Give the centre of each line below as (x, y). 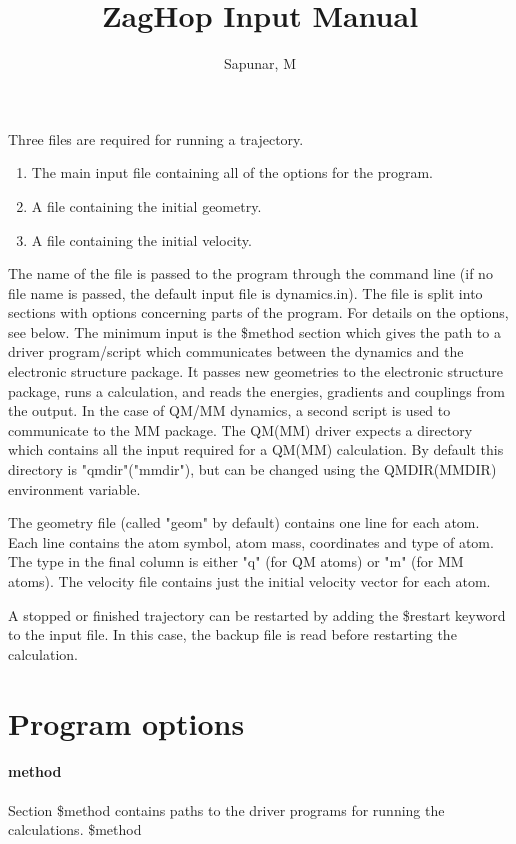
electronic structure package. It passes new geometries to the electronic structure (255, 371)
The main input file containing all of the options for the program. (232, 172)
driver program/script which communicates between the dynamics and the (236, 351)
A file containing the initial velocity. (141, 239)
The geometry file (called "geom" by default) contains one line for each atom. (244, 522)
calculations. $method (75, 829)
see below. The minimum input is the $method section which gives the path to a (254, 331)
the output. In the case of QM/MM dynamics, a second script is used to (229, 410)
